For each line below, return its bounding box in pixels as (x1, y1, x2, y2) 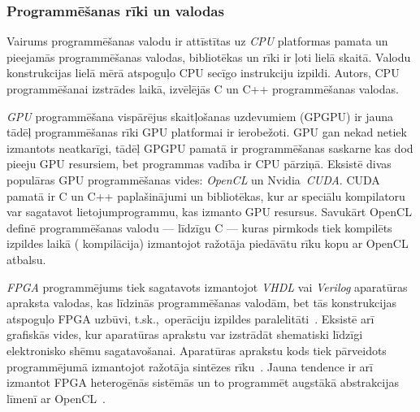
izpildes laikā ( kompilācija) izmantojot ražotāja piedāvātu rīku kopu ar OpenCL (6, 235, 409, 252)
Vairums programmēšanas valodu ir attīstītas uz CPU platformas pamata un (6, 33, 388, 50)
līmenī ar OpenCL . (6, 389, 106, 406)
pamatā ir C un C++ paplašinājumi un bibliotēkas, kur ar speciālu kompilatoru (6, 187, 405, 204)
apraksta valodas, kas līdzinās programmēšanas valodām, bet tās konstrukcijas (6, 294, 396, 311)
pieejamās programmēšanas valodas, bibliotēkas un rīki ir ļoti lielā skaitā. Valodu (6, 48, 411, 65)
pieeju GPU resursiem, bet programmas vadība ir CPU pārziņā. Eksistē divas (6, 155, 392, 172)
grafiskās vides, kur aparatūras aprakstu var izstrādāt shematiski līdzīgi (6, 326, 363, 343)
